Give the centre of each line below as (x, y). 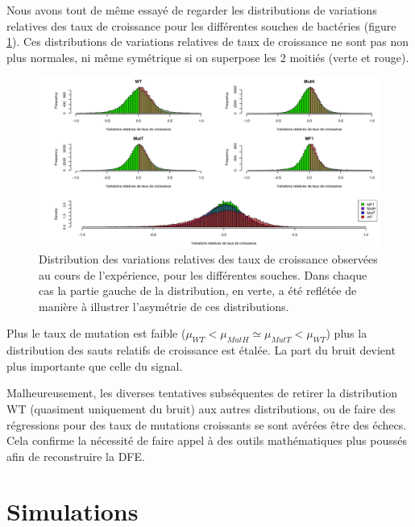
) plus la (347, 333)
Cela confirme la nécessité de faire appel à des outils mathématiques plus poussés (207, 440)
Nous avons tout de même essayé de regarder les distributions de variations (192, 10)
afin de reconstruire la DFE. (76, 456)
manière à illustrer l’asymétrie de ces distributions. (164, 306)
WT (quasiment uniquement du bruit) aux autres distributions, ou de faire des (201, 408)
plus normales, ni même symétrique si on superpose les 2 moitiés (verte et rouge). (208, 57)
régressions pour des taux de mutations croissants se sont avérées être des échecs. (207, 424)
